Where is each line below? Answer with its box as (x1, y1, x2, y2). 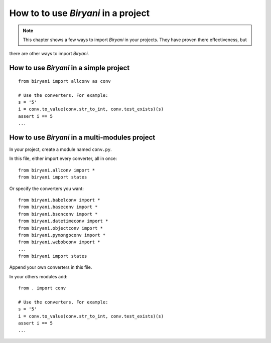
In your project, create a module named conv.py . (9, 146, 112, 152)
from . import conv (18, 285, 66, 291)
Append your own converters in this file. (9, 264, 92, 270)
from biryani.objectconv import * (18, 225, 103, 231)
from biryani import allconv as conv (18, 78, 111, 84)
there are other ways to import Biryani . (9, 51, 89, 57)
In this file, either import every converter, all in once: (9, 155, 117, 161)
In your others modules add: (9, 273, 68, 279)
